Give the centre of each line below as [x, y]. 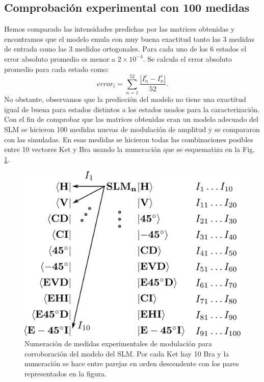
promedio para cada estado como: [57, 69]
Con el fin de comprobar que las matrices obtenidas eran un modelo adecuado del [131, 119]
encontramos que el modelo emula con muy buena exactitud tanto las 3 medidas [129, 39]
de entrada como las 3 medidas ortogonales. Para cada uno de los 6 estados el [125, 49]
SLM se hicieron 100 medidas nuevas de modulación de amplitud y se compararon [132, 129]
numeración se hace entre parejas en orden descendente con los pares [132, 363]
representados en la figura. [65, 373]
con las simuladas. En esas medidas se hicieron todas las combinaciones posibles [129, 139]
